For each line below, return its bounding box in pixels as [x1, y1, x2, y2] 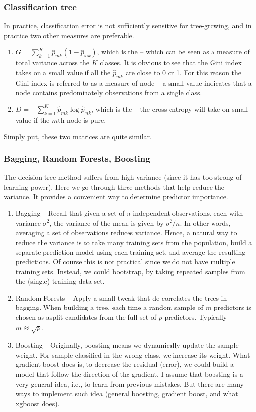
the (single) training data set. [15, 276, 105, 286]
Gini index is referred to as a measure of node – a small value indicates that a [15, 77, 252, 88]
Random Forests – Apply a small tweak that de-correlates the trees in [15, 292, 227, 303]
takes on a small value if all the [15, 67, 111, 77]
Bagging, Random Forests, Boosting [4, 152, 150, 164]
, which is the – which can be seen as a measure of [97, 47, 250, 57]
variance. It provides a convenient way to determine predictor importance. [4, 191, 228, 202]
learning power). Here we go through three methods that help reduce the [4, 181, 224, 192]
